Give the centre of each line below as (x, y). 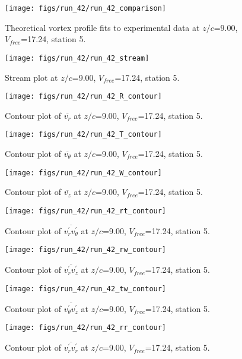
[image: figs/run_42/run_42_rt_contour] (86, 211)
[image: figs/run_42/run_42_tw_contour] (86, 289)
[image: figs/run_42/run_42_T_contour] (83, 135)
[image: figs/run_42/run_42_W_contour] (83, 173)
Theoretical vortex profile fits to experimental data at (102, 27)
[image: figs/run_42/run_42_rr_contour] (86, 328)
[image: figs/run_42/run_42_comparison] (86, 8)
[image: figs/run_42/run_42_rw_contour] (86, 250)
